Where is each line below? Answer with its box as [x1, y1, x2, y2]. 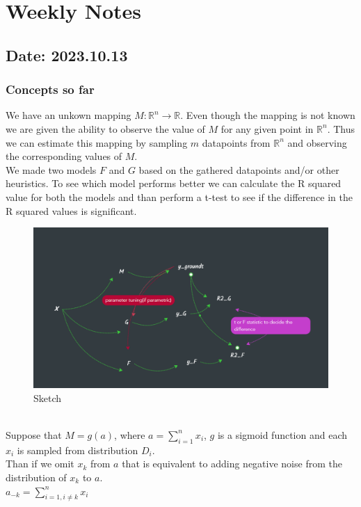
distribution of [6, 469, 67, 484]
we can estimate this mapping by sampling [6, 135, 188, 150]
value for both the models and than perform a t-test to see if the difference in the [6, 189, 353, 204]
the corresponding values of [6, 149, 122, 163]
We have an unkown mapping [6, 108, 131, 122]
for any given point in [220, 121, 314, 136]
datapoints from [202, 135, 271, 150]
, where [114, 427, 145, 442]
